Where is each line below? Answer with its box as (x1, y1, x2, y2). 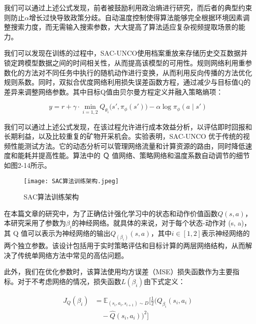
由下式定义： (144, 276, 186, 286)
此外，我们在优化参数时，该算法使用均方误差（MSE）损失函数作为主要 (4, 266, 233, 277)
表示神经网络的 (201, 228, 250, 238)
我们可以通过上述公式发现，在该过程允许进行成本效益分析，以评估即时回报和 (4, 121, 252, 131)
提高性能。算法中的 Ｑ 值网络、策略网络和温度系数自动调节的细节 (38, 150, 250, 161)
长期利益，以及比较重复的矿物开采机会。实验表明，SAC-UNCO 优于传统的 (4, 131, 243, 141)
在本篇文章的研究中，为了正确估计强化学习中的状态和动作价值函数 (4, 208, 218, 218)
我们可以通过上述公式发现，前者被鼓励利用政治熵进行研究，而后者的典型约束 (4, 2, 252, 12)
